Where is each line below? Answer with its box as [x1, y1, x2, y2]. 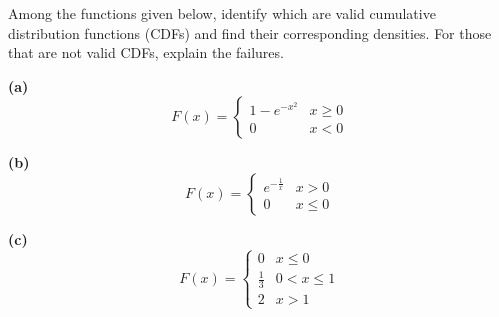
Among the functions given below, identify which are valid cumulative [8, 3, 436, 23]
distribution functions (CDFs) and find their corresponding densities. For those [8, 22, 492, 43]
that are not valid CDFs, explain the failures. [8, 42, 284, 63]
